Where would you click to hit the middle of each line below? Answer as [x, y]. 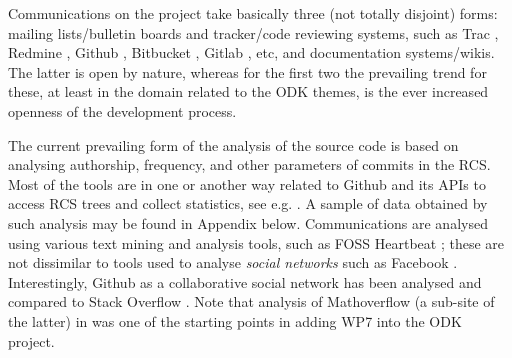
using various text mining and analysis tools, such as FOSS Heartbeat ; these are [256, 242]
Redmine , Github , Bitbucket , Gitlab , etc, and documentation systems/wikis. [251, 52]
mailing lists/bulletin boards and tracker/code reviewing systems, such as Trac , [253, 32]
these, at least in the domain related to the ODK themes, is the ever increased [248, 91]
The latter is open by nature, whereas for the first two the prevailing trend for [247, 71]
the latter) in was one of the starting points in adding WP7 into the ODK [235, 320]
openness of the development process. [122, 110]
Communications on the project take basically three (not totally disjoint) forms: [253, 13]
